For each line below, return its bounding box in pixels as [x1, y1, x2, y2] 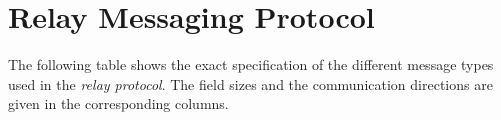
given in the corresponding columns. [8, 93, 229, 114]
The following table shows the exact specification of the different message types [8, 54, 494, 75]
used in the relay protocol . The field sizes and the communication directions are [8, 73, 493, 94]
